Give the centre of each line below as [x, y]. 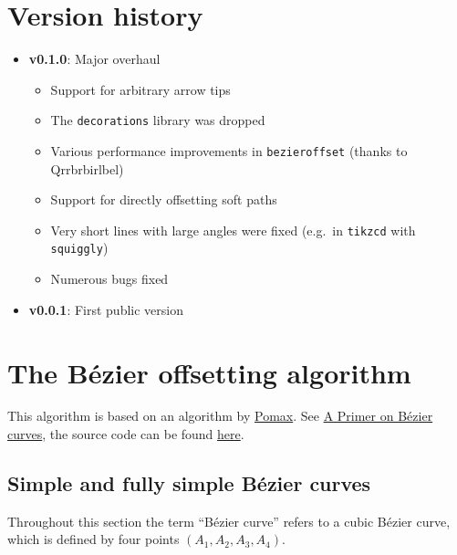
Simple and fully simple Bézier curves [189, 483]
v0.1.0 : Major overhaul [94, 59]
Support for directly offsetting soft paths [164, 199]
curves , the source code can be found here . [126, 434]
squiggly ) [79, 248]
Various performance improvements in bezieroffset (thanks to [229, 150]
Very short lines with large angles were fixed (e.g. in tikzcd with [233, 230]
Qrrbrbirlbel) [87, 168]
